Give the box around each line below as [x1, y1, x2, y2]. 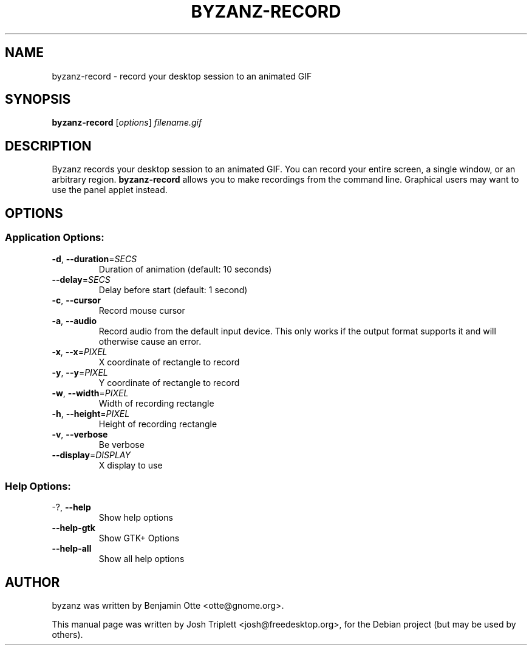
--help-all [52, 543, 92, 554]
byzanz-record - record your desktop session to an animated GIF [52, 70, 312, 81]
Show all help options [98, 554, 185, 564]
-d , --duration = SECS [52, 253, 137, 264]
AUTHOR [5, 574, 60, 590]
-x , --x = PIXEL [52, 346, 107, 357]
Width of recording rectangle [98, 398, 214, 408]
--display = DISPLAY [52, 449, 131, 460]
